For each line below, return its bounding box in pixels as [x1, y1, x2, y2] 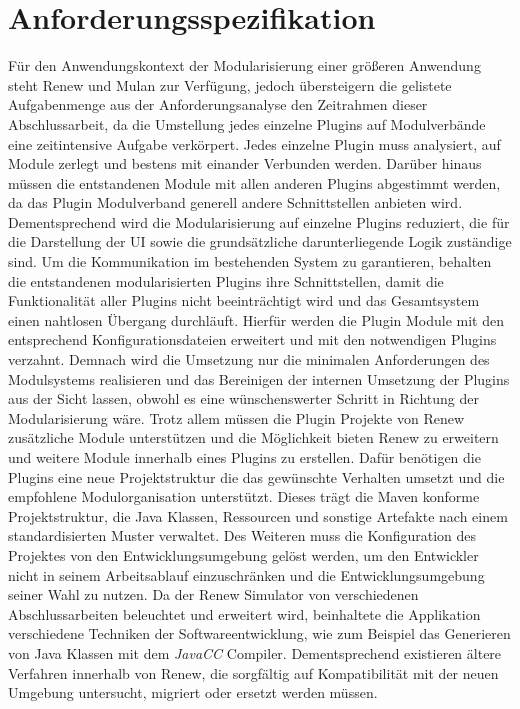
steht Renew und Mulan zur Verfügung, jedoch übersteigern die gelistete [8, 74, 452, 95]
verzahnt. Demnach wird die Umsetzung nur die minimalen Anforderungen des [8, 349, 490, 370]
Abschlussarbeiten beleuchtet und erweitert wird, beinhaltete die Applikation [8, 603, 481, 624]
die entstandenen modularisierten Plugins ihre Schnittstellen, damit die [8, 270, 444, 291]
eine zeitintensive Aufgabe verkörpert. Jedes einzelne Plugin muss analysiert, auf [8, 133, 501, 154]
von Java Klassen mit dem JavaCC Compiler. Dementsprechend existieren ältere [8, 642, 502, 663]
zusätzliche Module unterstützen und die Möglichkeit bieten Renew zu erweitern [8, 427, 499, 448]
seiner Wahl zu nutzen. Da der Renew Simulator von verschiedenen [8, 584, 419, 605]
